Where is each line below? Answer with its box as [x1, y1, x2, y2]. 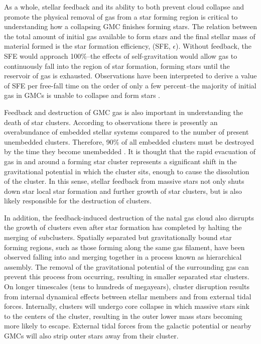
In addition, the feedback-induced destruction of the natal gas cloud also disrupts [4, 212, 254, 222]
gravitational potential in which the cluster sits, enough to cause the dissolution [4, 166, 249, 176]
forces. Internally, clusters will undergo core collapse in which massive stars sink [4, 301, 249, 311]
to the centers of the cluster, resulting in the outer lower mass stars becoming [4, 310, 242, 321]
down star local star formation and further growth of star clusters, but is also [4, 185, 242, 196]
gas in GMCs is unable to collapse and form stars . [4, 90, 160, 100]
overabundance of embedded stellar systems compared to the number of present [4, 127, 249, 137]
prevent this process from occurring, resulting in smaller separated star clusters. [4, 271, 249, 282]
